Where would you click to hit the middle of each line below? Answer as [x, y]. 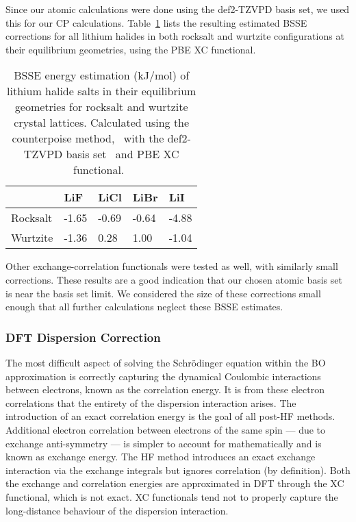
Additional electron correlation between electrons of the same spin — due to [166, 429]
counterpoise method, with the [88, 138]
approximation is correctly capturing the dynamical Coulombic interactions [163, 376]
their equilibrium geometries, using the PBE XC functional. [131, 49]
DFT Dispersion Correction [83, 337]
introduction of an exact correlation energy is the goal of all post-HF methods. [170, 416]
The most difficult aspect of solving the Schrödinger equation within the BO [166, 362]
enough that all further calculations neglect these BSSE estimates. [144, 307]
